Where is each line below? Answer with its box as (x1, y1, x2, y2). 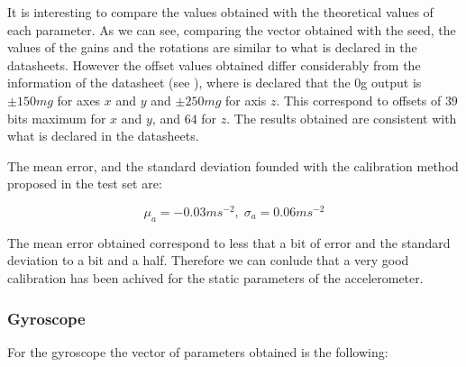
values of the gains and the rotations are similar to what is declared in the (7, 38, 417, 57)
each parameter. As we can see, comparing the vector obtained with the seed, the (7, 20, 456, 39)
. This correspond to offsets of (276, 90, 442, 109)
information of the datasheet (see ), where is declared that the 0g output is (7, 73, 422, 92)
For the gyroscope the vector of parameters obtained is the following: (7, 342, 388, 361)
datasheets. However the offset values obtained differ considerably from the (7, 55, 421, 74)
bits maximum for (7, 108, 106, 127)
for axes (57, 90, 101, 109)
